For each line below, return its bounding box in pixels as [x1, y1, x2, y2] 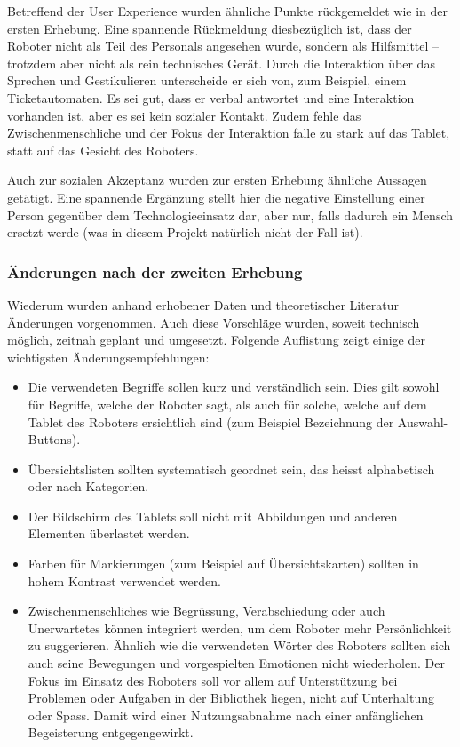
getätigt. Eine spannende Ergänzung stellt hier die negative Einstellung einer [7, 187, 425, 206]
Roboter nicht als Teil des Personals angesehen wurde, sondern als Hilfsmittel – [7, 36, 440, 55]
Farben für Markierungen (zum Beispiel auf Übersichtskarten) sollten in [28, 554, 419, 573]
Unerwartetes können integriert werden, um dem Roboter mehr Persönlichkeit [28, 618, 452, 637]
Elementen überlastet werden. [28, 524, 190, 543]
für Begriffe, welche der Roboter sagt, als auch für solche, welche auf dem [28, 394, 427, 413]
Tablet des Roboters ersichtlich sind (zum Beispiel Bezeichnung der [28, 412, 394, 431]
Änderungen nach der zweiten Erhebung [7, 260, 303, 282]
